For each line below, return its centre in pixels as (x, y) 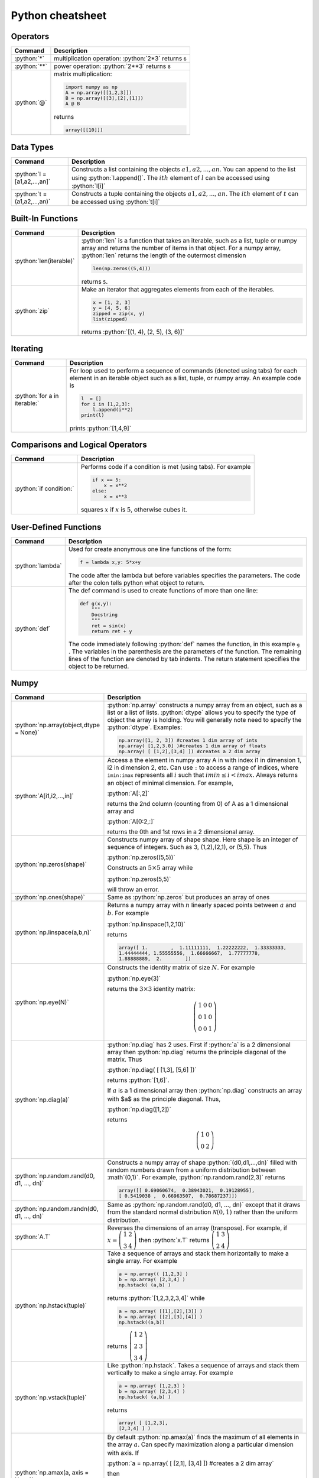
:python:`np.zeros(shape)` (51, 864)
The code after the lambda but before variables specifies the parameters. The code (184, 575)
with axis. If (123, 1453)
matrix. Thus (125, 1059)
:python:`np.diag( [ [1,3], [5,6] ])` (152, 1070)
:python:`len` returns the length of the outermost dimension (164, 255)
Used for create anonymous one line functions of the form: (150, 549)
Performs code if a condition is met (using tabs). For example (166, 467)
